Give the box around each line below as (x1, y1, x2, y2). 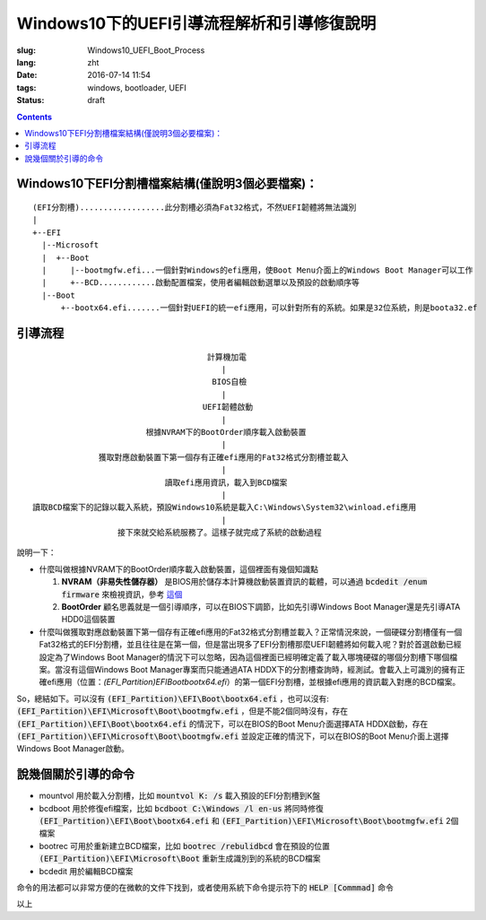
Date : (16, 70, 38, 81)
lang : (16, 56, 37, 67)
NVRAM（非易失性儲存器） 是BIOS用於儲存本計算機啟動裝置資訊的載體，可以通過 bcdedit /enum (61, 577, 428, 587)
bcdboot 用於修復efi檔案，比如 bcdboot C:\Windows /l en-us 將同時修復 (39, 803, 325, 813)
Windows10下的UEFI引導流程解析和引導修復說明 (16, 13, 377, 33)
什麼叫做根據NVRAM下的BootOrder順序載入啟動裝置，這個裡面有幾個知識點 (39, 563, 318, 574)
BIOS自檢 (212, 377, 247, 387)
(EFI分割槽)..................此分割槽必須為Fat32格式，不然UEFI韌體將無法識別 (32, 203, 357, 213)
